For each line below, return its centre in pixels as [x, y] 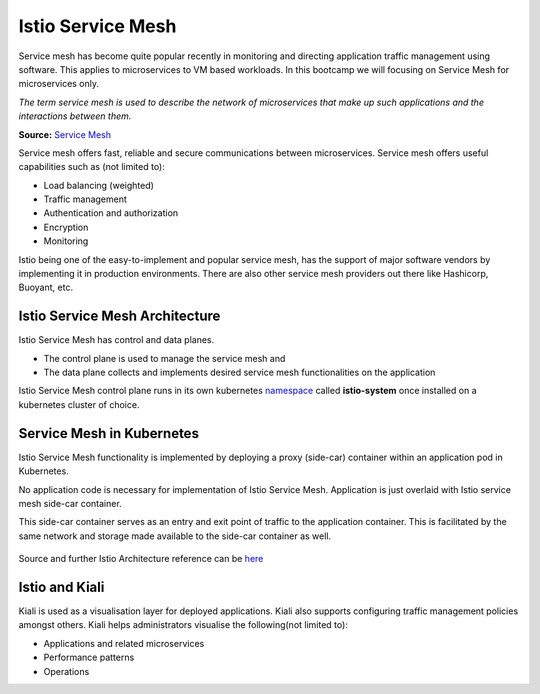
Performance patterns [89, 657]
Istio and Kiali [61, 586]
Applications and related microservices [124, 643]
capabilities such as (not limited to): [91, 167]
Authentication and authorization [111, 213]
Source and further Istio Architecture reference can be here [141, 559]
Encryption [66, 227]
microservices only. [59, 84]
